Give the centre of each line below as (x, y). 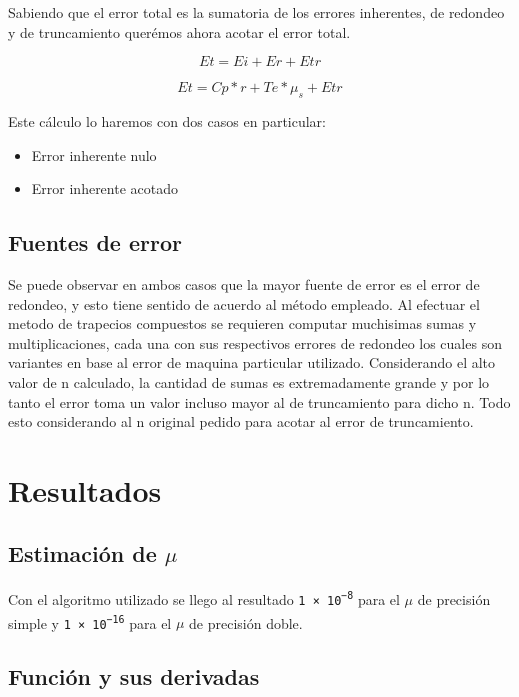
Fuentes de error (95, 242)
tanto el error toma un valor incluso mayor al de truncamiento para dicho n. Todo (259, 401)
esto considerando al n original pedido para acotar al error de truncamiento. (241, 421)
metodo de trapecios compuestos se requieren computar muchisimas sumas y (242, 323)
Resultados (85, 489)
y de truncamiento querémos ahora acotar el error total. (179, 31)
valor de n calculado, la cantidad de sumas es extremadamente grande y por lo (249, 381)
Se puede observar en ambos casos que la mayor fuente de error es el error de (244, 283)
